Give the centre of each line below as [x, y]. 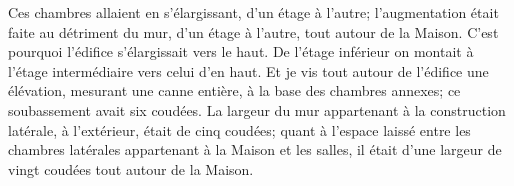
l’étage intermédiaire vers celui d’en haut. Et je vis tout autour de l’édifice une [248, 70]
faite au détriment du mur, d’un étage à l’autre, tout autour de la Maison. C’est [253, 31]
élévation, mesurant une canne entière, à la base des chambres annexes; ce [234, 90]
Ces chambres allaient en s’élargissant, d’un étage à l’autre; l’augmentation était [253, 12]
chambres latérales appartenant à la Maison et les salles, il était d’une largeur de [255, 149]
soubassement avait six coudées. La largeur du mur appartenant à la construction [257, 109]
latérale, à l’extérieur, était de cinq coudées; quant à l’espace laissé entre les [239, 129]
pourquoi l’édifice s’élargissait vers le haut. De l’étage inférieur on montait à [241, 51]
